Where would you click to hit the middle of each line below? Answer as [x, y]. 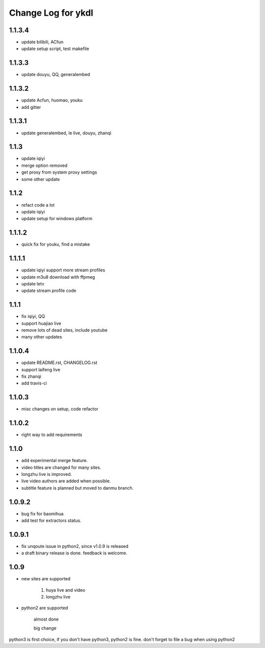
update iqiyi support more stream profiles [63, 270]
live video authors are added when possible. [66, 481]
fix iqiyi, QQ [33, 316]
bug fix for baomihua [42, 514]
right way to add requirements [52, 435]
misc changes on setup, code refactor [60, 409]
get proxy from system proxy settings [59, 172]
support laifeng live [41, 369]
